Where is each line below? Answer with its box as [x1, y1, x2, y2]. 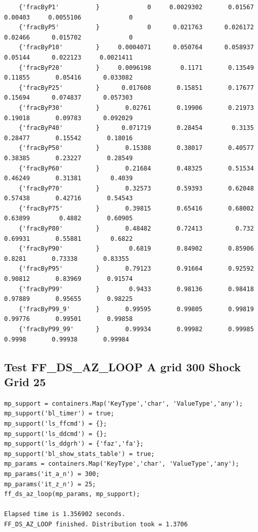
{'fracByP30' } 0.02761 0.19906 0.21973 [18, 104, 254, 111]
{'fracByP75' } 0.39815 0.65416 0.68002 [18, 204, 254, 212]
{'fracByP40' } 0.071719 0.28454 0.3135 [18, 124, 254, 132]
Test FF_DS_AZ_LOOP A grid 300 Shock [4, 358, 241, 374]
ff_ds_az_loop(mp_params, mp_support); [4, 490, 140, 498]
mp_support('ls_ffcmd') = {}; [4, 420, 107, 427]
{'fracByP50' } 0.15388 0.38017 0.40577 [18, 144, 254, 152]
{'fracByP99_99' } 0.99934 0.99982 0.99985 [18, 326, 254, 333]
